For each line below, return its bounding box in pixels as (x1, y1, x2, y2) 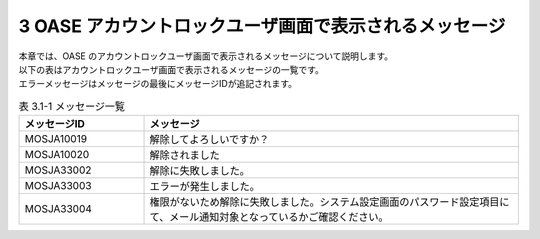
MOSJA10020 (24, 148, 90, 162)
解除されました (149, 148, 220, 162)
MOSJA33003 (24, 179, 92, 193)
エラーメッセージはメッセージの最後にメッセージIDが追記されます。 (18, 78, 298, 90)
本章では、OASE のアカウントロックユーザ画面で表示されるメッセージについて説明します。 (18, 50, 394, 62)
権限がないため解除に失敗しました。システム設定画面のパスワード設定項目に (149, 195, 510, 209)
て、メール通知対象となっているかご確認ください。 (149, 210, 389, 224)
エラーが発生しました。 (149, 180, 260, 194)
